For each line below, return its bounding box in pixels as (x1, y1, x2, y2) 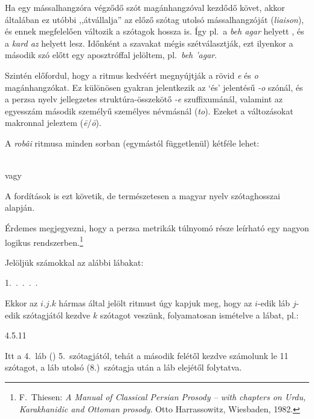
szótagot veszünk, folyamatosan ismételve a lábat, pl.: (100, 308, 299, 321)
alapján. (5, 201, 35, 214)
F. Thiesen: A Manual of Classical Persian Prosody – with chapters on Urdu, (19, 390, 306, 403)
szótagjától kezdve (22, 308, 91, 321)
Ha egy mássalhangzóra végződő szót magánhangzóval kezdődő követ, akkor (5, 1, 285, 13)
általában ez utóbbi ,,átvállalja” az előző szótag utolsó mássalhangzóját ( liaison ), (5, 13, 304, 25)
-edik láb (257, 296, 290, 309)
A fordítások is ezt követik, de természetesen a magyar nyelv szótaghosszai (5, 189, 280, 202)
